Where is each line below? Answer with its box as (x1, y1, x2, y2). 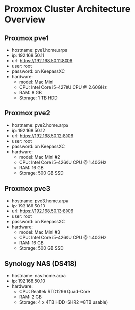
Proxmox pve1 (4, 34, 49, 42)
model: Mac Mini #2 (19, 154, 60, 160)
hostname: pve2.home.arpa (11, 122, 68, 128)
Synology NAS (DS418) (4, 260, 77, 268)
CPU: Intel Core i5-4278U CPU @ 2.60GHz (19, 84, 107, 90)
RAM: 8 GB (19, 90, 42, 95)
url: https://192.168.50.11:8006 (11, 58, 73, 63)
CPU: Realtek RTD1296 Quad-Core (19, 289, 90, 295)
